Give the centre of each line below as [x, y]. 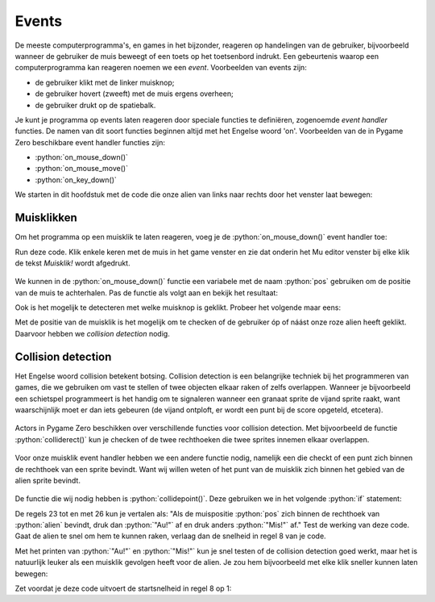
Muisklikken [46, 218]
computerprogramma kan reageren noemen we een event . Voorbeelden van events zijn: [161, 68]
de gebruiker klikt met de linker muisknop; [105, 82]
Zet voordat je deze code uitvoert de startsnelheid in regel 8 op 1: [123, 588]
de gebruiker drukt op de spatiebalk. [95, 105]
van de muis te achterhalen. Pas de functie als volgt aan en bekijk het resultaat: [146, 293]
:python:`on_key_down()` [76, 180]
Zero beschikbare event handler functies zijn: [90, 142]
